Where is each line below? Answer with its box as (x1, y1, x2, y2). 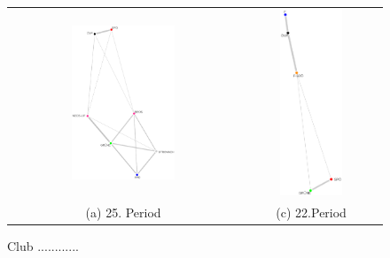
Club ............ (7, 237, 79, 255)
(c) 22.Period (276, 202, 347, 221)
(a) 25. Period (85, 202, 161, 221)
